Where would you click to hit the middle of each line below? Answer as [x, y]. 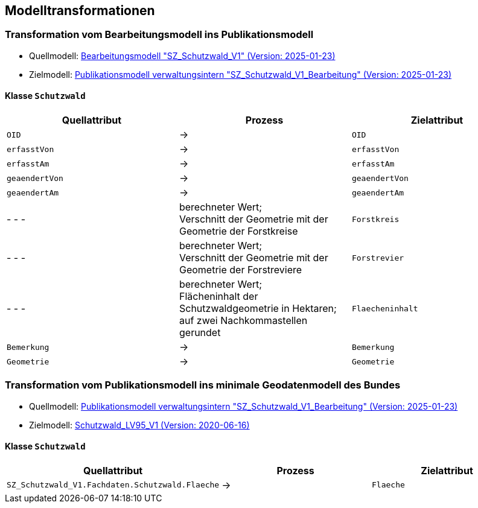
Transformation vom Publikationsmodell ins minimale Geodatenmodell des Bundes [203, 385]
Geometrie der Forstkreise [238, 231]
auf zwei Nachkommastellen [243, 321]
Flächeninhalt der [218, 297]
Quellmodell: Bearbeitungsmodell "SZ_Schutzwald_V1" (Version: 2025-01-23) [182, 56]
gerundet [200, 333]
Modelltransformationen [80, 11]
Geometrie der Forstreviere [241, 270]
